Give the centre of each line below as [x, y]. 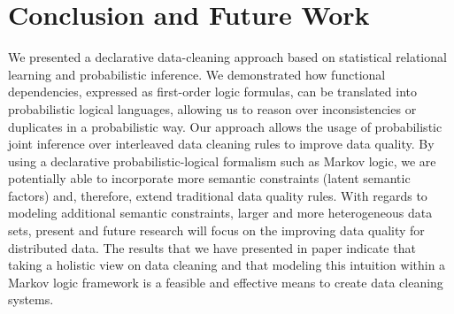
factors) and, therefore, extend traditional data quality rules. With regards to [218, 195]
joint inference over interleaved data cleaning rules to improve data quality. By [221, 144]
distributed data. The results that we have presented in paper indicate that [212, 247]
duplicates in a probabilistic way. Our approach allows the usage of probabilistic [225, 126]
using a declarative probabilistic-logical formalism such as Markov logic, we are [222, 161]
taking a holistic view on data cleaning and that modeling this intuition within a [227, 265]
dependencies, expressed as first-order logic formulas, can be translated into [212, 92]
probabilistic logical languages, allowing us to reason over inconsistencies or [212, 108]
